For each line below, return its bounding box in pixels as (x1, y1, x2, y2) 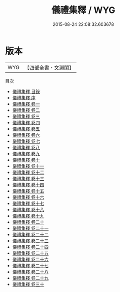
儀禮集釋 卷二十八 (12, 269, 49, 275)
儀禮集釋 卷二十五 (12, 250, 49, 256)
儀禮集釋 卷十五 (12, 188, 45, 194)
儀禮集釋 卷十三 (12, 175, 45, 182)
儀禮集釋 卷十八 (12, 206, 45, 212)
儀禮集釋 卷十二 (12, 169, 45, 175)
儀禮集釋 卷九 (12, 150, 40, 157)
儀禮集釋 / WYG (51, 4, 116, 16)
